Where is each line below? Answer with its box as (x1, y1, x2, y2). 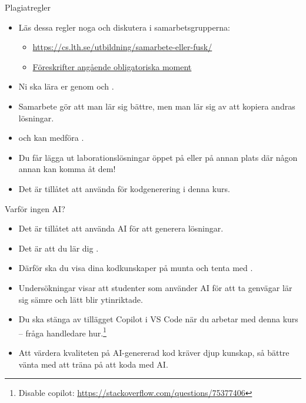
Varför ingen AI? (5, 202, 65, 214)
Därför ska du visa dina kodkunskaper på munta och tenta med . (18, 262, 253, 274)
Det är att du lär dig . (18, 242, 99, 254)
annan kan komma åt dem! (18, 163, 116, 175)
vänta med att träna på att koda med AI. (18, 358, 168, 370)
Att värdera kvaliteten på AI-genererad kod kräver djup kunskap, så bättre (18, 346, 290, 358)
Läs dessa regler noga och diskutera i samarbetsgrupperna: (18, 21, 230, 33)
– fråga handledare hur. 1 (18, 325, 107, 339)
